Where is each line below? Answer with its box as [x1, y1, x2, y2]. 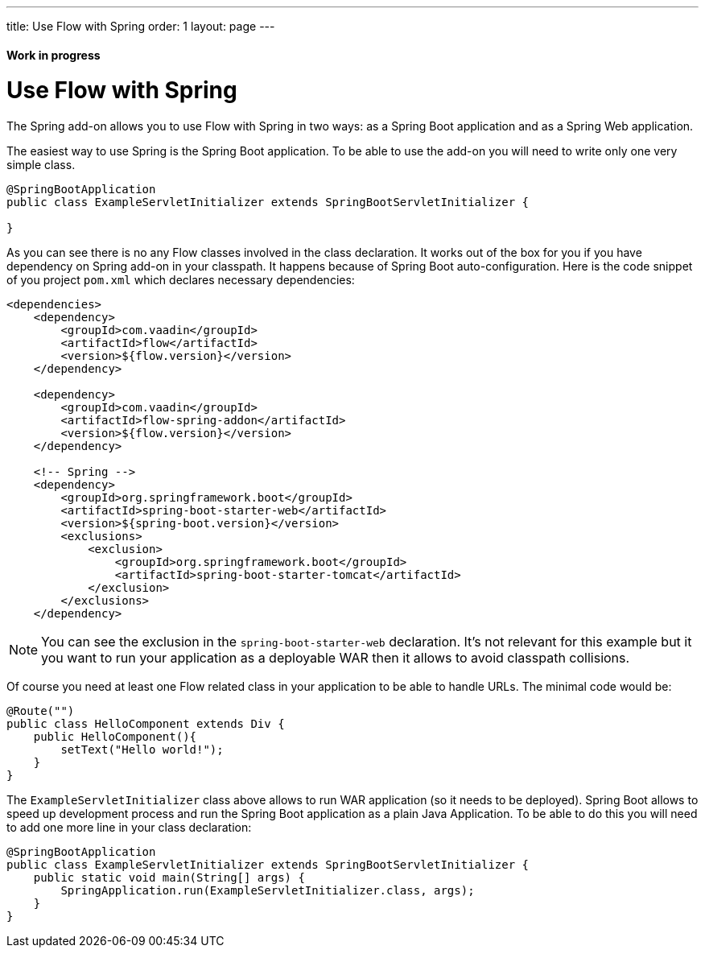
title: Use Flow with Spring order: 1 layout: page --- [6, 19, 275, 33]
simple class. [6, 158, 76, 172]
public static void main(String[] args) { [33, 871, 305, 885]
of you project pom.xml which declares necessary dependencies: [6, 273, 355, 287]
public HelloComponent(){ [33, 730, 197, 744]
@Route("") [6, 704, 75, 718]
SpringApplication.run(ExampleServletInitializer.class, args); [60, 884, 475, 898]
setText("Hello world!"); [60, 743, 224, 757]
